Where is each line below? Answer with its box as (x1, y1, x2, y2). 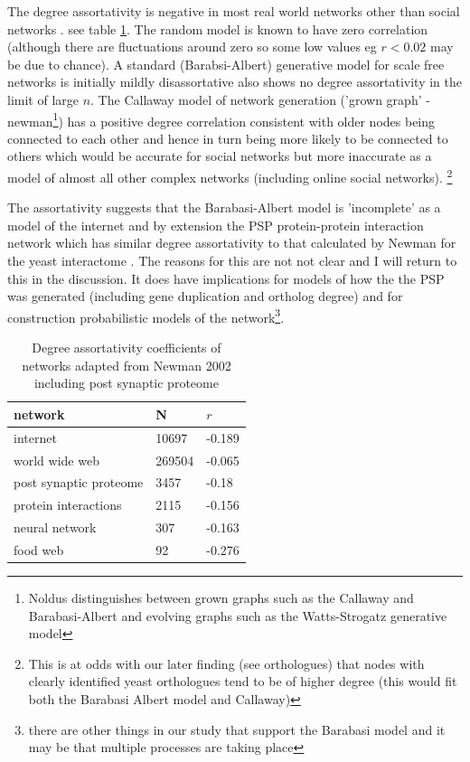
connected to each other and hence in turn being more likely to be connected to (7, 128, 448, 147)
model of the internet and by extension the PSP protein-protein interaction (7, 215, 424, 234)
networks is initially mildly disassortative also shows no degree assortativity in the (7, 72, 462, 91)
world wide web (14, 450, 99, 469)
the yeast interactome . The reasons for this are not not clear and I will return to (7, 251, 457, 270)
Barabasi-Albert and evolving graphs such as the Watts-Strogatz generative (28, 606, 447, 625)
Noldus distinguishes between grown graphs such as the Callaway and (28, 588, 414, 607)
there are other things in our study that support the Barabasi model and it (28, 720, 446, 738)
